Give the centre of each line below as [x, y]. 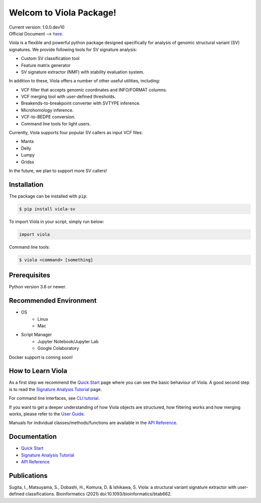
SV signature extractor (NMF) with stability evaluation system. [83, 72]
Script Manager [36, 335]
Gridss [28, 162]
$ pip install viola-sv [47, 209]
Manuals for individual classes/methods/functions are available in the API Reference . [93, 423]
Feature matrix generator [46, 65]
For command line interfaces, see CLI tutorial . [54, 398]
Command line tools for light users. [56, 124]
